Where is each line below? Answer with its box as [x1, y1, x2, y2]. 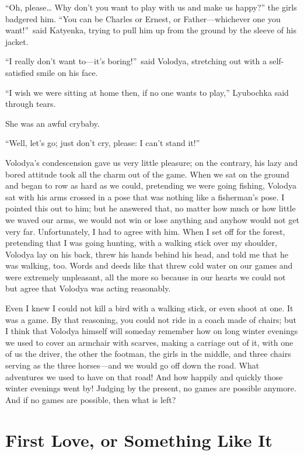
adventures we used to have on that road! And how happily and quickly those [5, 370, 283, 383]
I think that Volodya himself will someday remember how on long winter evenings [5, 325, 298, 337]
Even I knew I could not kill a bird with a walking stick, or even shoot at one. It [5, 302, 293, 314]
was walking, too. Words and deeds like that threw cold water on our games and [5, 259, 293, 272]
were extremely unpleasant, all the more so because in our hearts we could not [5, 270, 286, 283]
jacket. [5, 35, 29, 47]
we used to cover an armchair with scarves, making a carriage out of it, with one [5, 336, 293, 348]
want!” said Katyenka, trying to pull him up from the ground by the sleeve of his [5, 24, 296, 36]
